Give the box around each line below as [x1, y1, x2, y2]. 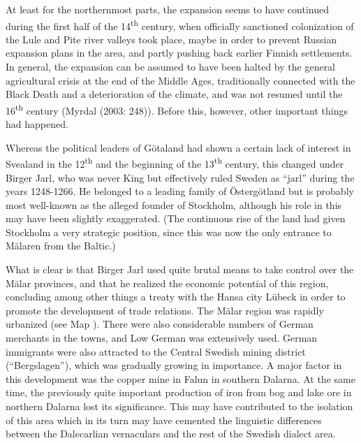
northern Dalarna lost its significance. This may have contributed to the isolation [6, 399, 353, 413]
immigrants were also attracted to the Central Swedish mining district [6, 344, 306, 358]
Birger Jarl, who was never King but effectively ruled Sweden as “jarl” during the [6, 170, 355, 184]
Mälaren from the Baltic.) [6, 238, 116, 253]
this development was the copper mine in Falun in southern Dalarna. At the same [6, 371, 355, 386]
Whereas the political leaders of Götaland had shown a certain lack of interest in [6, 140, 351, 154]
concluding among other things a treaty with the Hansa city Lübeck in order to [6, 289, 346, 304]
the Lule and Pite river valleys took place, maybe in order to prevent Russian [6, 31, 337, 46]
